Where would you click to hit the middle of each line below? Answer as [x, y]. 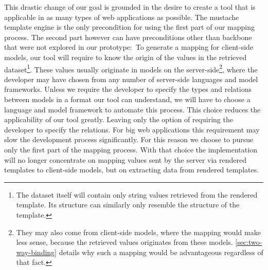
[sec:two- [249, 242]
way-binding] [36, 252]
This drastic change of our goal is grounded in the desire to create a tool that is [130, 7]
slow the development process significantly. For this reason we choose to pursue [129, 139]
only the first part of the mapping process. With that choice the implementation [131, 149]
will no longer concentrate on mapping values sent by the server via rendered [126, 159]
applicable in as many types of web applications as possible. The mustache [122, 17]
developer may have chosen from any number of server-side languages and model [131, 79]
